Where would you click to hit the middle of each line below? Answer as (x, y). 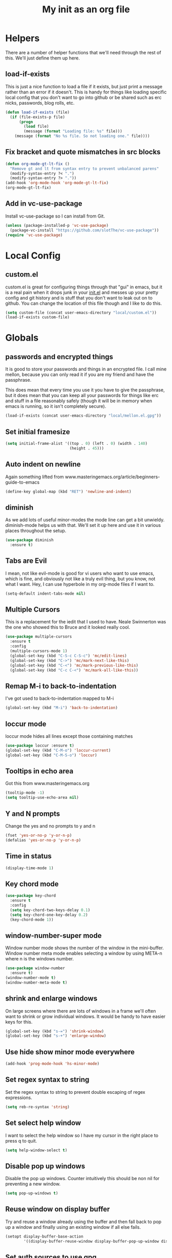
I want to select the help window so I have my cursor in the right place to (82, 1135)
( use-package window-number (35, 968)
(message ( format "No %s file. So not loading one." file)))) (82, 136)
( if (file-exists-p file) (38, 117)
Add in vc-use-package (44, 204)
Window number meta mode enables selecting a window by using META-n (84, 953)
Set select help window (43, 1123)
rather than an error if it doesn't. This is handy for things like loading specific (86, 92)
